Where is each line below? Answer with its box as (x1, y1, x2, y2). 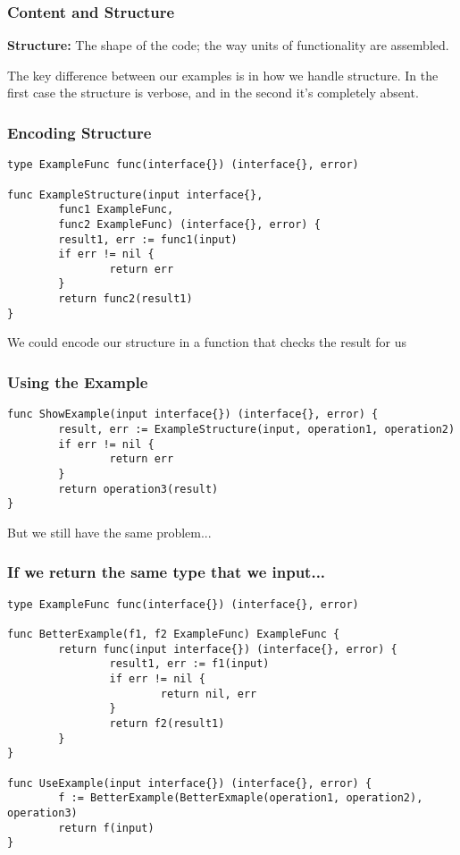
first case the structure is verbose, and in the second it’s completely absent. (7, 83, 419, 102)
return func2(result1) (58, 292, 193, 306)
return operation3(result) (58, 482, 219, 495)
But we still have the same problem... (7, 522, 212, 541)
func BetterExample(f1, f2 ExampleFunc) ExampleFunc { (7, 627, 340, 640)
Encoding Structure (7, 121, 152, 143)
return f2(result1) (109, 716, 225, 730)
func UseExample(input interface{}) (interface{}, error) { (7, 776, 372, 790)
